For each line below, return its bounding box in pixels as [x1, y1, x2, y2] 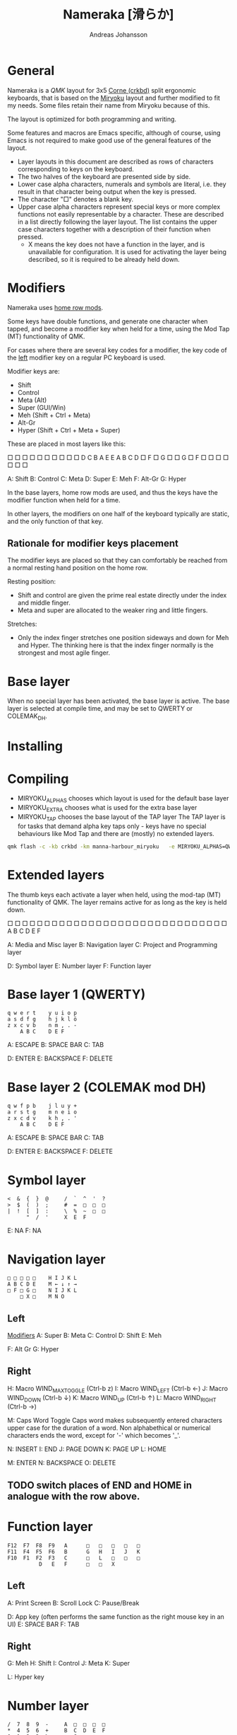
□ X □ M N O [20, 1293, 65, 1300]
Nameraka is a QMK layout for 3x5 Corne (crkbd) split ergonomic [7, 86, 196, 94]
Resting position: [7, 578, 56, 586]
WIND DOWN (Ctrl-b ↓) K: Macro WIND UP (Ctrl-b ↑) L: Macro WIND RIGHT [7, 1393, 217, 1404]
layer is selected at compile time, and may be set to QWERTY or [7, 704, 193, 713]
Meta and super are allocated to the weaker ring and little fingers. [17, 606, 208, 614]
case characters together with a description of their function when [17, 224, 211, 234]
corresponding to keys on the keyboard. [17, 164, 134, 173]
